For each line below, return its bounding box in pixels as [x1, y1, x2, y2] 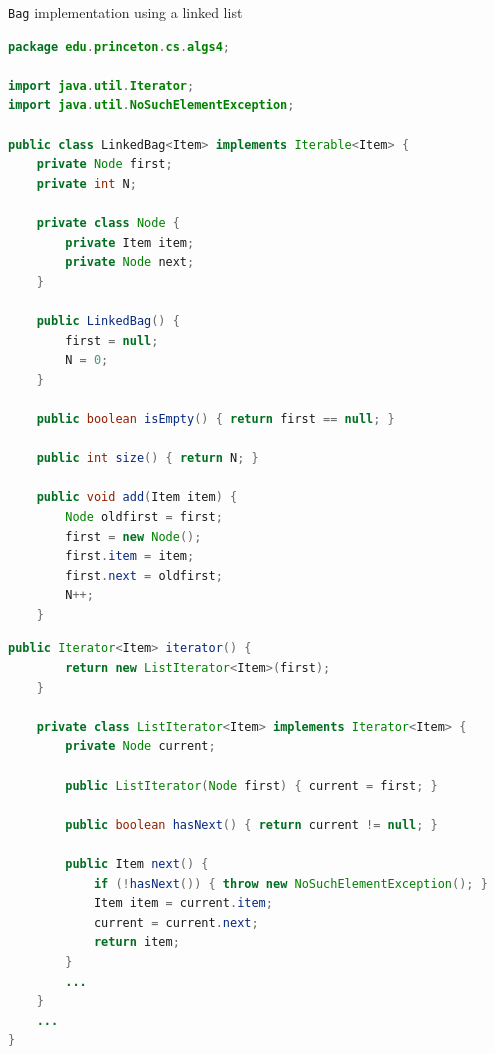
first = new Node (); [65, 529, 202, 544]
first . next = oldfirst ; [65, 568, 223, 583]
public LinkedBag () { [36, 313, 180, 328]
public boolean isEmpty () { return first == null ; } [36, 411, 395, 426]
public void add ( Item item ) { [36, 490, 238, 505]
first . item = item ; [65, 549, 195, 564]
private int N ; [36, 176, 137, 191]
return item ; [93, 935, 180, 950]
